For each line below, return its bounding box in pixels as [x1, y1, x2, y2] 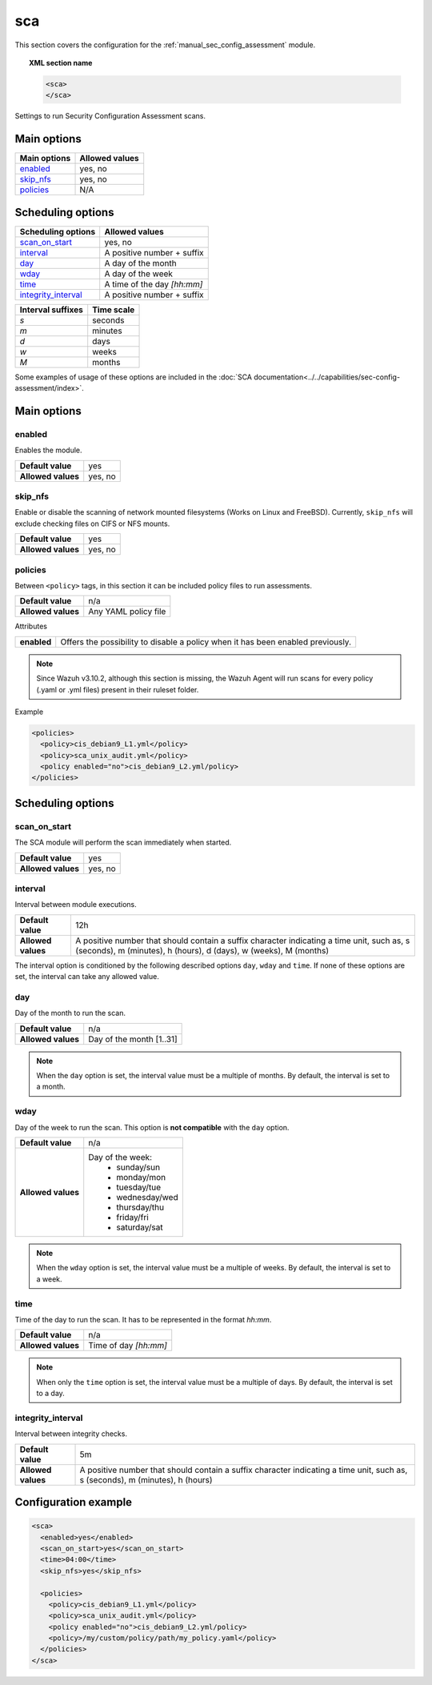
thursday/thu [116, 1202, 164, 1213]
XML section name [29, 58, 93, 67]
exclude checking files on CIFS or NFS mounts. [14, 519, 170, 528]
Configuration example [14, 1495, 132, 1509]
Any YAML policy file [88, 606, 166, 617]
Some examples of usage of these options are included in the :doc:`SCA [14, 372, 252, 382]
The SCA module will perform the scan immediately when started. [14, 837, 232, 848]
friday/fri [116, 1211, 150, 1222]
